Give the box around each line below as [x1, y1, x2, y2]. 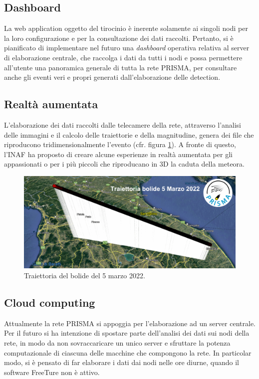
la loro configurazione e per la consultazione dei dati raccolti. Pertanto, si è [4, 32, 234, 43]
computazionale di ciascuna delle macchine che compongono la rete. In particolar [4, 347, 252, 358]
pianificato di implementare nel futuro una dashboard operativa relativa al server [4, 42, 250, 53]
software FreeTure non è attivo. [4, 367, 100, 377]
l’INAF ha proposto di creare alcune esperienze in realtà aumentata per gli [4, 149, 233, 159]
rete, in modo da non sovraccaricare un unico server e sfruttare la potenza [4, 338, 231, 348]
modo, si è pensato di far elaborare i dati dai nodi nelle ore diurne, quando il [4, 357, 239, 368]
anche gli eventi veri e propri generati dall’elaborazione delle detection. [4, 72, 221, 82]
